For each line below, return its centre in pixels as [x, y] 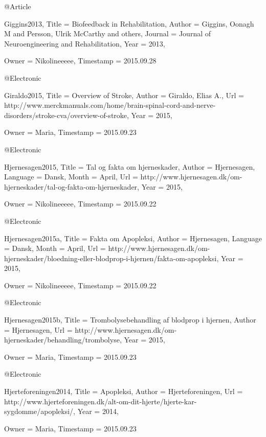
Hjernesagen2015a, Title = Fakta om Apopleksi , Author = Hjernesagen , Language [133, 238]
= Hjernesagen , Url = [38, 329]
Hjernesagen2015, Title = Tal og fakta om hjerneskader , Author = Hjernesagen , [130, 166]
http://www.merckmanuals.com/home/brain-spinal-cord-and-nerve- [110, 105]
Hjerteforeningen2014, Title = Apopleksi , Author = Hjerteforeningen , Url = [124, 391]
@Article [18, 6]
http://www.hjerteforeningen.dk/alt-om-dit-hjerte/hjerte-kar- [101, 401]
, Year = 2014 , [96, 411]
